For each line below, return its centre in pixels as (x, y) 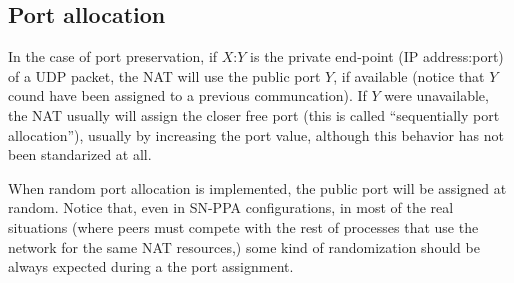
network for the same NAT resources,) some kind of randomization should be (244, 246)
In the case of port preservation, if (113, 56)
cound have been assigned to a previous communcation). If (187, 95)
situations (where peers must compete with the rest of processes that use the (243, 226)
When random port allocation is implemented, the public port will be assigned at (257, 187)
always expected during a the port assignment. (151, 266)
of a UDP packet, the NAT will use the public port (164, 75)
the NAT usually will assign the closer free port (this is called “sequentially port (254, 114)
